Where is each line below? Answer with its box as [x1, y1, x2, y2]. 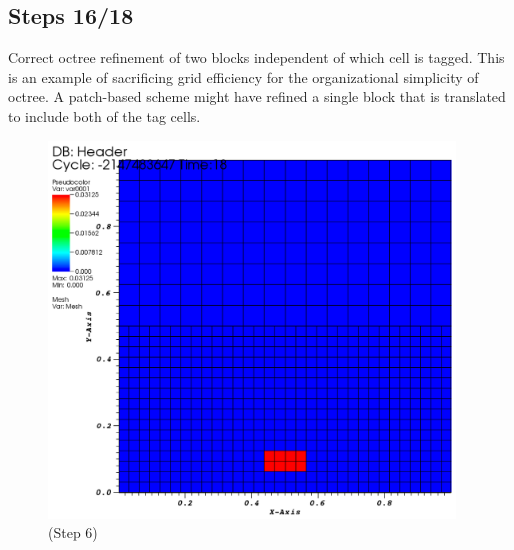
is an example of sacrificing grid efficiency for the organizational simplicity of [8, 66, 479, 87]
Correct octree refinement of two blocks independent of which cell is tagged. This [8, 47, 505, 68]
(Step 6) [48, 522, 98, 543]
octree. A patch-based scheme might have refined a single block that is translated [8, 86, 506, 107]
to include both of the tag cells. [8, 105, 201, 126]
